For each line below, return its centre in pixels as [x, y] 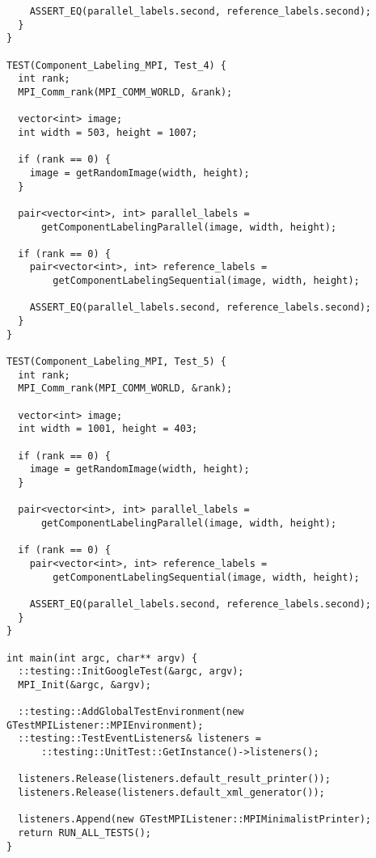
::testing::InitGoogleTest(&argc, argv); [131, 672]
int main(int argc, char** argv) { [102, 658]
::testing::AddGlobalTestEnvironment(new [131, 712]
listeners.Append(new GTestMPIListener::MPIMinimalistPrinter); [195, 820]
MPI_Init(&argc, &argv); [84, 685]
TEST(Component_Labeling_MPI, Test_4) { [117, 65]
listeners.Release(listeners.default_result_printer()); [174, 779]
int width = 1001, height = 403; [108, 429]
